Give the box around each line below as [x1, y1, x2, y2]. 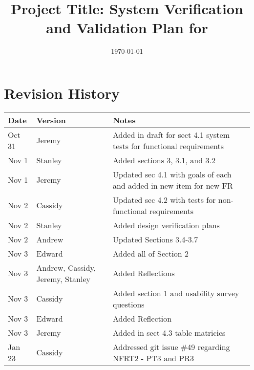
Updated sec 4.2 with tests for [112, 194, 216, 205]
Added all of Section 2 [112, 247, 189, 259]
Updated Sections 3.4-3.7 [112, 233, 198, 245]
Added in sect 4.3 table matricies [112, 326, 226, 338]
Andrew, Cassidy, [36, 261, 96, 273]
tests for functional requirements [112, 140, 224, 152]
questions [112, 298, 145, 310]
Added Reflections [112, 267, 175, 279]
